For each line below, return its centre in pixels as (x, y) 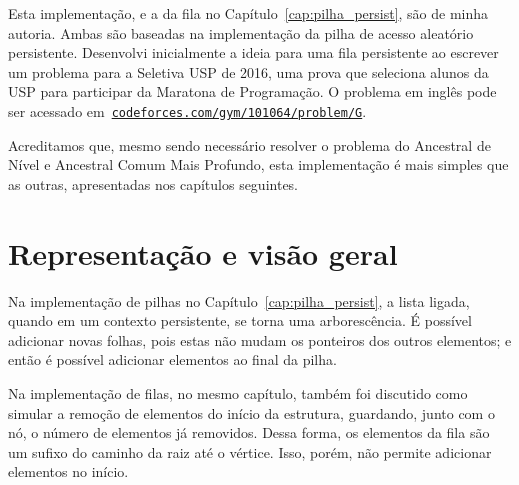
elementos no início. (68, 471)
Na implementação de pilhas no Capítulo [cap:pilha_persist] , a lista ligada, (239, 300)
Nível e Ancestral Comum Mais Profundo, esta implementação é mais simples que (258, 164)
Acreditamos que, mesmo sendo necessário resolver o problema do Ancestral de (249, 144)
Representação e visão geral (203, 252)
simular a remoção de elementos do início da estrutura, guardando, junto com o (251, 412)
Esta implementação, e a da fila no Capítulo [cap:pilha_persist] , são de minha (248, 13)
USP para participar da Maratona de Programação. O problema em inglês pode (252, 91)
